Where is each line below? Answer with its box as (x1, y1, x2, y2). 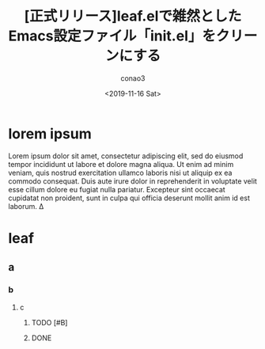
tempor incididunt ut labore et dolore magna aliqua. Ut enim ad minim (8, 159, 234, 169)
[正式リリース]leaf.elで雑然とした (24, 7, 242, 25)
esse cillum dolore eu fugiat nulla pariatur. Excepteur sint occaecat (8, 184, 225, 194)
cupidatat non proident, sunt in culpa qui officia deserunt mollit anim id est (8, 193, 251, 203)
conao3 (120, 73, 146, 83)
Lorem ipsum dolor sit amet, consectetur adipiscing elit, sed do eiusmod (8, 151, 244, 161)
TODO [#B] (31, 317, 68, 327)
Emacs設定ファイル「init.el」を (8, 27, 216, 45)
